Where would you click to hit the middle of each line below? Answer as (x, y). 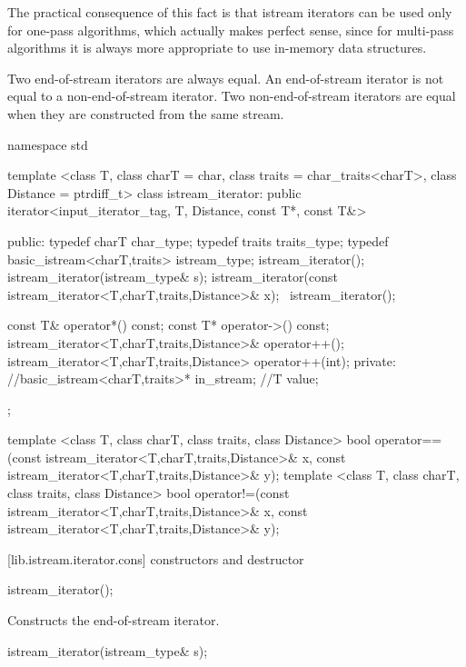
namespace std (48, 144)
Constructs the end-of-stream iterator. (114, 620)
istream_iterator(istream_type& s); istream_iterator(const (173, 277)
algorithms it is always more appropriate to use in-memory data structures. (217, 48)
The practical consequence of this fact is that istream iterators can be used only (230, 12)
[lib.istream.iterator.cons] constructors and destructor (156, 558)
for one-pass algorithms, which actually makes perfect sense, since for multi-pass (231, 30)
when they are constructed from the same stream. (146, 113)
